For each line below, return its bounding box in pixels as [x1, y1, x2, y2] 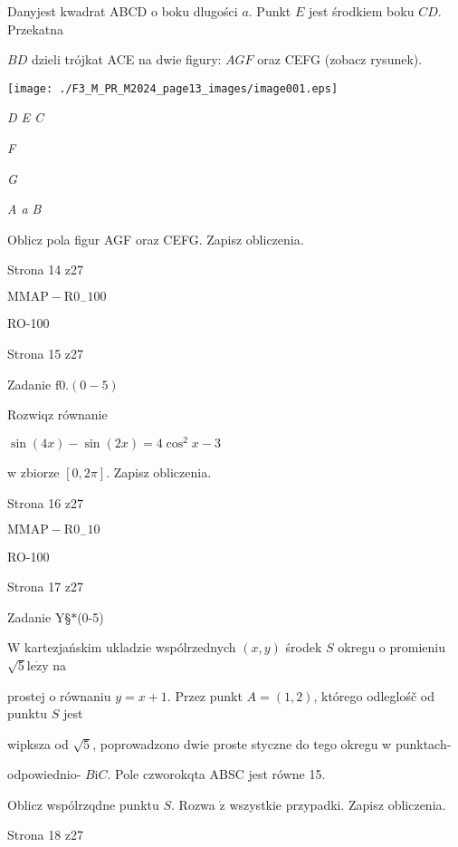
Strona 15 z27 [7, 344, 84, 363]
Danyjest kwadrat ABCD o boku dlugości [7, 2, 238, 20]
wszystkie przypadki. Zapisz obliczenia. [229, 794, 446, 813]
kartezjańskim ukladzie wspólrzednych [24, 638, 236, 657]
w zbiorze [7, 462, 60, 481]
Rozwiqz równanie [7, 405, 108, 424]
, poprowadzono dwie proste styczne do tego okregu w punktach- [92, 734, 452, 753]
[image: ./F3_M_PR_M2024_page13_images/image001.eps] [7, 82, 339, 95]
